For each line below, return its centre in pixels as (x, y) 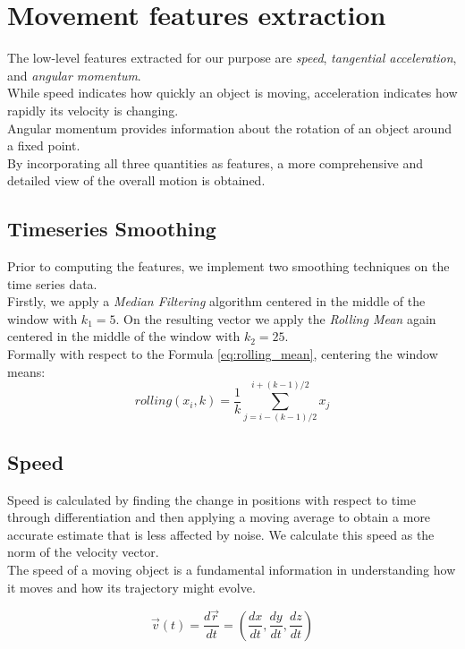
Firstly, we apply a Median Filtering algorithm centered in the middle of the (216, 301)
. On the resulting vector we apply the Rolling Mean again (276, 318)
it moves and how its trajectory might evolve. (131, 587)
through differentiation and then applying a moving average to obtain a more (219, 517)
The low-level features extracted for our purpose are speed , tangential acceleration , (232, 58)
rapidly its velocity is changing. (93, 110)
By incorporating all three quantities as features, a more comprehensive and (216, 162)
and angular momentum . (74, 75)
